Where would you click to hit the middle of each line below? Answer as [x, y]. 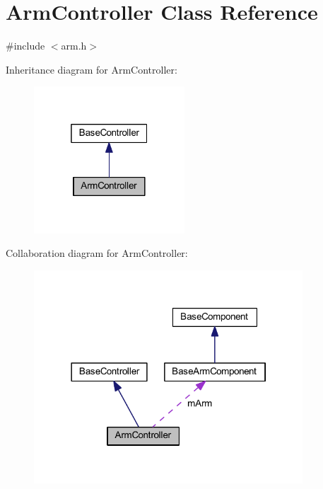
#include [25, 46]
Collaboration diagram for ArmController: [97, 253]
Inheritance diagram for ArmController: [92, 69]
